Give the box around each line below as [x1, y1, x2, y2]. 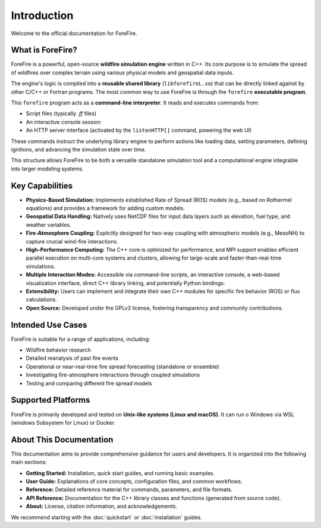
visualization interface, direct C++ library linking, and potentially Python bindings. [26, 279, 225, 286]
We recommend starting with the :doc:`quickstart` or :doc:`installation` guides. [11, 514, 202, 521]
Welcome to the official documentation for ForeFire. [11, 30, 137, 37]
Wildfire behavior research [26, 346, 92, 353]
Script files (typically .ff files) [26, 110, 97, 117]
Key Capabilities [11, 181, 73, 191]
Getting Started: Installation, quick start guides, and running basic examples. [26, 469, 215, 476]
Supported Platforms [11, 395, 90, 405]
